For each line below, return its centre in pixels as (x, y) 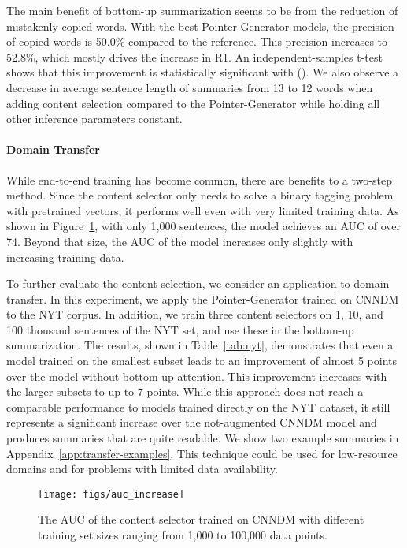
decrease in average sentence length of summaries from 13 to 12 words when (190, 87)
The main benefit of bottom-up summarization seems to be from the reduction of (202, 10)
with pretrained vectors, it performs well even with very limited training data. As (203, 210)
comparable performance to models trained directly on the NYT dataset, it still (198, 406)
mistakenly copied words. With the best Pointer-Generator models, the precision (200, 26)
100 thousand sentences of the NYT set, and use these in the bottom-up (180, 329)
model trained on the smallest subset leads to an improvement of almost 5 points (202, 361)
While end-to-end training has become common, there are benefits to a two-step (199, 179)
